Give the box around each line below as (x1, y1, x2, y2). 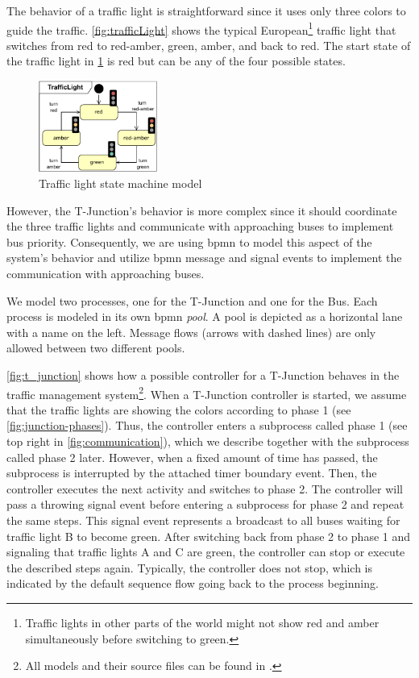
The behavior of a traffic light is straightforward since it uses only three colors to (6, 2, 406, 19)
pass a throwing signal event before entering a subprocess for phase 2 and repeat (6, 496, 404, 513)
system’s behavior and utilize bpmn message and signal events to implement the (6, 249, 402, 266)
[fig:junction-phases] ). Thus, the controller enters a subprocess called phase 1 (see (6, 417, 408, 434)
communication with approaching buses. (6, 265, 205, 282)
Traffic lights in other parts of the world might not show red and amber (25, 614, 380, 630)
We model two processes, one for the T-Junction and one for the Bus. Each (6, 292, 378, 309)
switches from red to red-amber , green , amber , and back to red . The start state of (6, 36, 411, 53)
